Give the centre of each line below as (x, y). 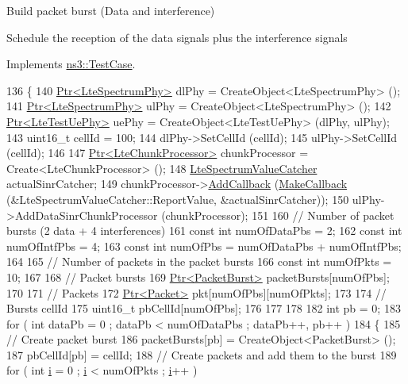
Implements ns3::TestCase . (71, 64)
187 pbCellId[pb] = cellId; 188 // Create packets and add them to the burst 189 (202, 354)
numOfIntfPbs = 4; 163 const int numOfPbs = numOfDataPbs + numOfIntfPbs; (204, 246)
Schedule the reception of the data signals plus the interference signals (177, 37)
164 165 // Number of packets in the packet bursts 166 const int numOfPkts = (199, 261)
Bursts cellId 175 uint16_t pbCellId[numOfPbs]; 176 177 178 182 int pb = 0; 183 (204, 308)
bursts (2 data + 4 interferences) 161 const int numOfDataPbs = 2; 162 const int (204, 230)
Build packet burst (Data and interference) (111, 10)
